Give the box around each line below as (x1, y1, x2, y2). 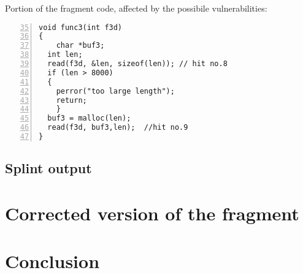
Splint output (5, 159, 92, 178)
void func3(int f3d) (39, 23, 123, 32)
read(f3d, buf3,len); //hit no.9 (47, 123, 188, 132)
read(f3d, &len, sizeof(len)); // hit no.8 (47, 59, 228, 69)
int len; (47, 50, 83, 59)
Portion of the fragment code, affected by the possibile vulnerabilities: (5, 2, 267, 14)
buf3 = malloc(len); (47, 114, 131, 123)
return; (56, 95, 87, 105)
